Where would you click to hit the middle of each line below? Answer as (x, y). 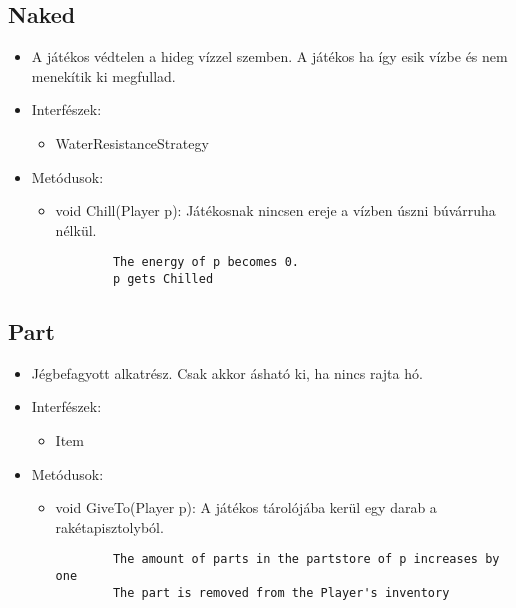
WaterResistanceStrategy (132, 142)
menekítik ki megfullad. (103, 75)
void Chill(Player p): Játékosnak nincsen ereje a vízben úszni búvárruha (275, 210)
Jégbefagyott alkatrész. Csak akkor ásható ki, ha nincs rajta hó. (227, 372)
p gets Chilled (163, 279)
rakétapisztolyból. (109, 526)
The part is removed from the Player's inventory (281, 592)
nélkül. (76, 229)
